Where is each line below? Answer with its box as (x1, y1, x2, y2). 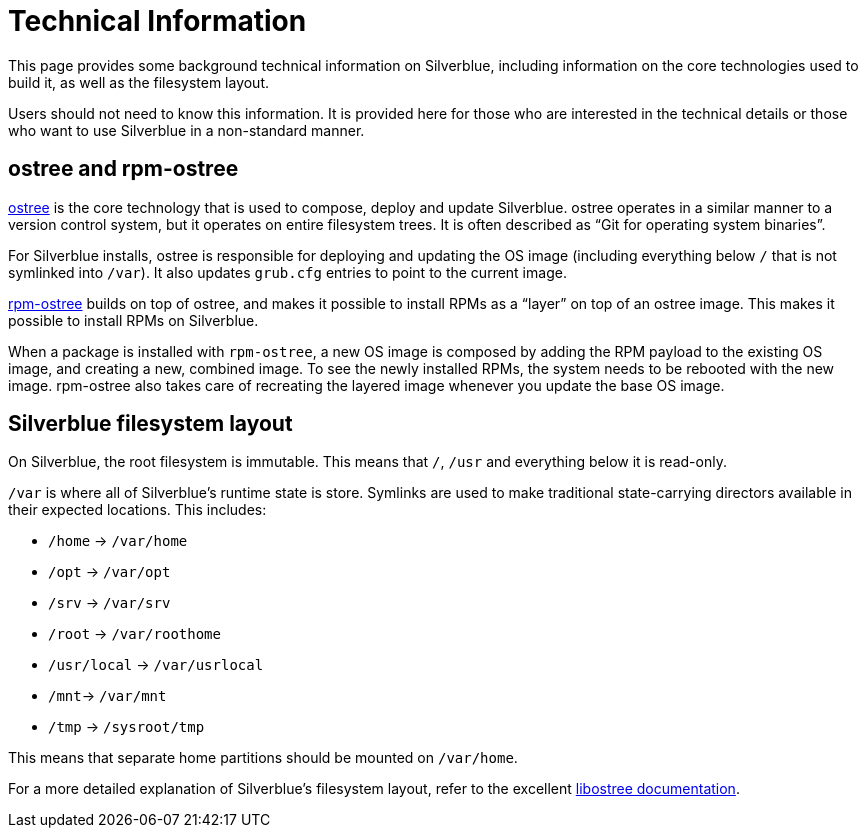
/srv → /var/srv (48, 594, 171, 612)
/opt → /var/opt (48, 563, 171, 581)
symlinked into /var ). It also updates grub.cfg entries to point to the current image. (8, 263, 567, 281)
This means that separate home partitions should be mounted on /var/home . (8, 749, 518, 767)
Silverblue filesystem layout (8, 411, 293, 437)
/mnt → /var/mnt (48, 687, 167, 705)
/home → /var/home (48, 532, 188, 550)
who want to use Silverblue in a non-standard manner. (8, 121, 365, 139)
